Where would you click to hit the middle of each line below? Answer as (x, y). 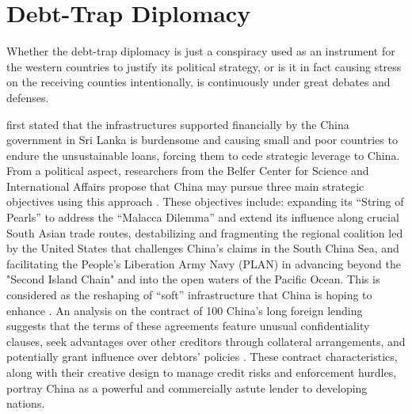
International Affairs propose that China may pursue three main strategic (185, 186)
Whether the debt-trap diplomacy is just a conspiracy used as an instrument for (201, 51)
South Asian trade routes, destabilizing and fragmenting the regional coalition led (205, 232)
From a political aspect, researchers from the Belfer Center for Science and (188, 171)
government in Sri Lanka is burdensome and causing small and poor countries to (202, 140)
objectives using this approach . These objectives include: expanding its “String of (205, 201)
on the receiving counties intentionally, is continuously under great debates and (198, 82)
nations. (26, 403)
